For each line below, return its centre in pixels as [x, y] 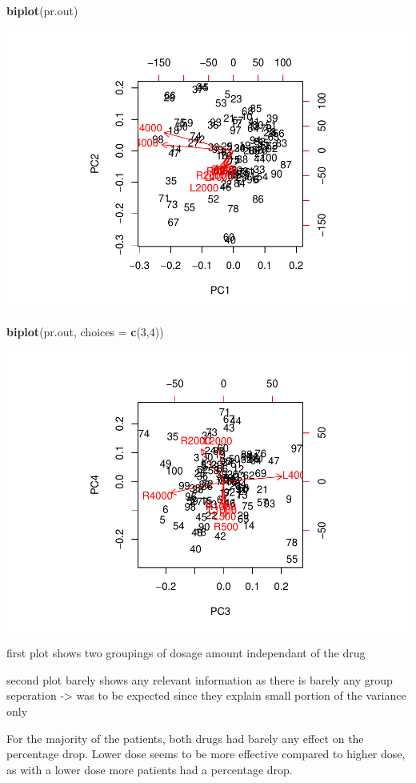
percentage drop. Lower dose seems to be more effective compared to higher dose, [206, 754]
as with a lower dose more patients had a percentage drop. [150, 769]
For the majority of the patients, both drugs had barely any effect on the [185, 738]
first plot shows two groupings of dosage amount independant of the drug [186, 653]
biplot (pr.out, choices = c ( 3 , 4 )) [85, 332]
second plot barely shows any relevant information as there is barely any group [200, 679]
